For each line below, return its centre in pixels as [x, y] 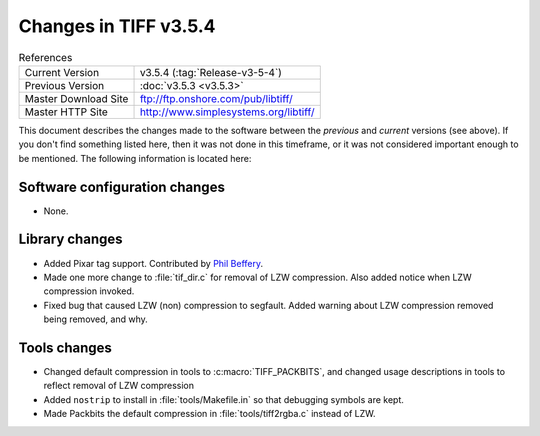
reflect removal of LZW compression [119, 386]
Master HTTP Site [66, 112]
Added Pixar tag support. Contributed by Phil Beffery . [153, 263]
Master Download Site [76, 98]
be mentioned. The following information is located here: [135, 158]
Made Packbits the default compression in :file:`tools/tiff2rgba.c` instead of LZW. [209, 414]
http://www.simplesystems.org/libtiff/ [227, 112]
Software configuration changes [121, 186]
